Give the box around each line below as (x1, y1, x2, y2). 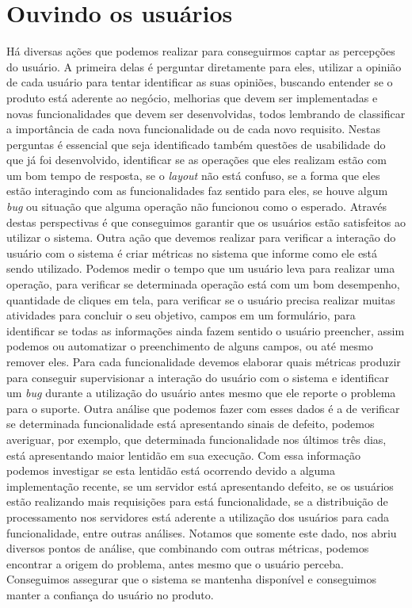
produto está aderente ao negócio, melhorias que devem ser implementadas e (6, 89, 378, 105)
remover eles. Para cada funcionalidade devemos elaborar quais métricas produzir (6, 354, 401, 369)
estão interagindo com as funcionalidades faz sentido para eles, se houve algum (6, 182, 388, 199)
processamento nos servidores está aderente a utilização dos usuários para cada (6, 508, 390, 525)
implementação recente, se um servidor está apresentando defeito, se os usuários (6, 477, 394, 494)
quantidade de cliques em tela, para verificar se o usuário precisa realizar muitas (6, 291, 395, 308)
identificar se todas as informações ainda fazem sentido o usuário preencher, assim (6, 322, 405, 338)
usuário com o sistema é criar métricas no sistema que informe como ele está (6, 244, 378, 261)
